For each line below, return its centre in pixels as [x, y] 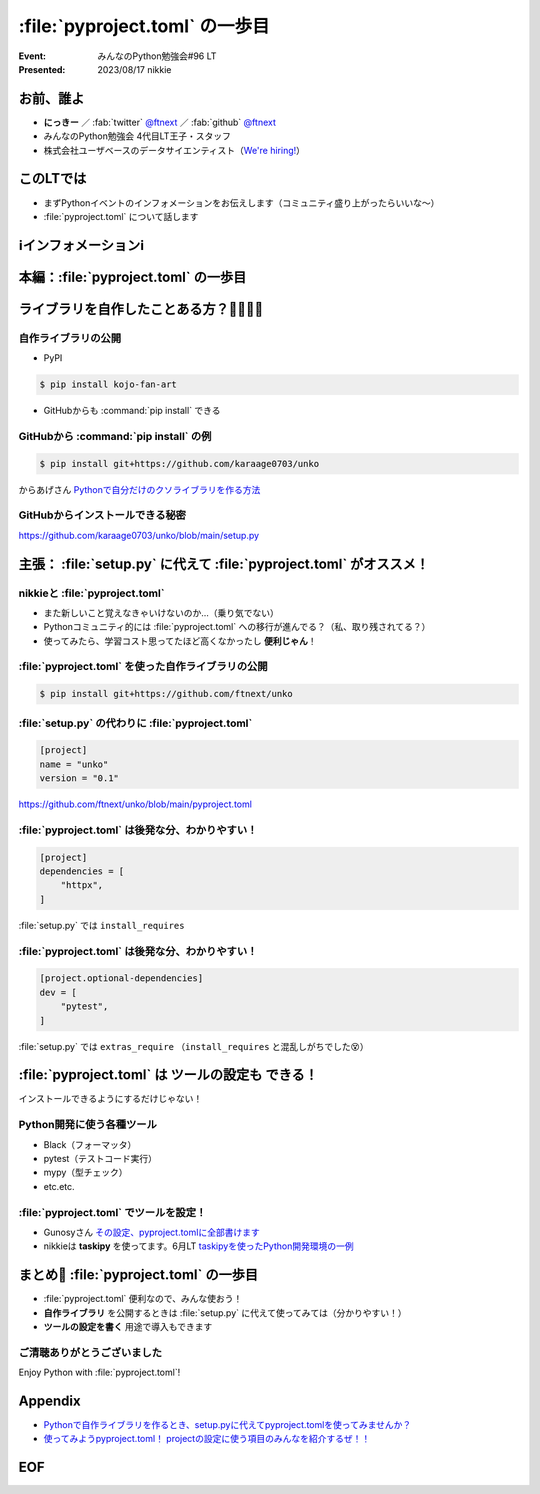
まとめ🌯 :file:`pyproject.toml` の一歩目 [138, 1275]
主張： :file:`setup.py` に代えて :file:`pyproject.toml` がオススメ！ [224, 563]
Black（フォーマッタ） [90, 1144]
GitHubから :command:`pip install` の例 [115, 436]
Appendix [49, 1400]
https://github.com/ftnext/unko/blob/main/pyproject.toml [135, 804]
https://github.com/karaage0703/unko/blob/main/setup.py [139, 535]
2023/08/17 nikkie [134, 69]
